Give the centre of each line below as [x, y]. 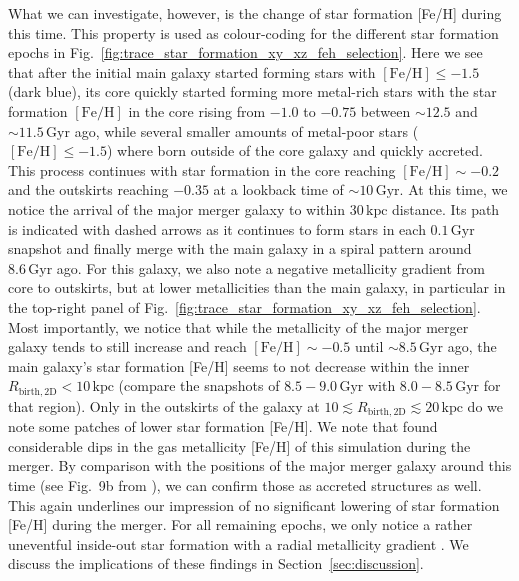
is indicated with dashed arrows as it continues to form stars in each [217, 228]
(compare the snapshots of [199, 385]
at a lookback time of [278, 189]
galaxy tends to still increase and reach [127, 346]
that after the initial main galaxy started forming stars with [192, 71]
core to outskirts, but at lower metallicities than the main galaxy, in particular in [257, 287]
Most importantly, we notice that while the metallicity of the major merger [238, 326]
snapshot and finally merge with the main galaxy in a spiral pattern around [240, 248]
